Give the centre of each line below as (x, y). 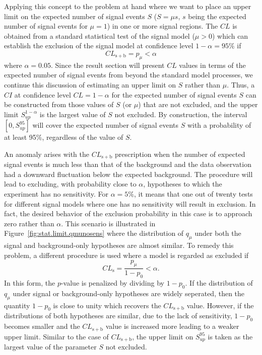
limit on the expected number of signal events (75, 16)
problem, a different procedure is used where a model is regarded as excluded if (126, 255)
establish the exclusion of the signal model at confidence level (99, 46)
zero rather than (29, 223)
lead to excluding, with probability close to (70, 184)
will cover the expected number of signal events (106, 125)
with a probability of (219, 125)
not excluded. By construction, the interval (181, 114)
